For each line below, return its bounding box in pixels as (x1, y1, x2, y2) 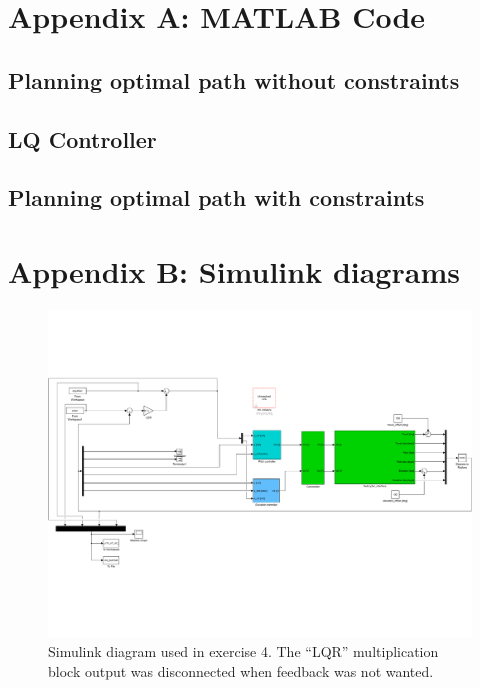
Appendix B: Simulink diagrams (8, 250, 460, 291)
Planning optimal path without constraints (8, 64, 460, 95)
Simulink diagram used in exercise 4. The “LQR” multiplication (48, 640, 439, 661)
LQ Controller (8, 123, 157, 154)
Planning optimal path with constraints (8, 182, 425, 213)
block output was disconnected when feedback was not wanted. (48, 660, 434, 681)
